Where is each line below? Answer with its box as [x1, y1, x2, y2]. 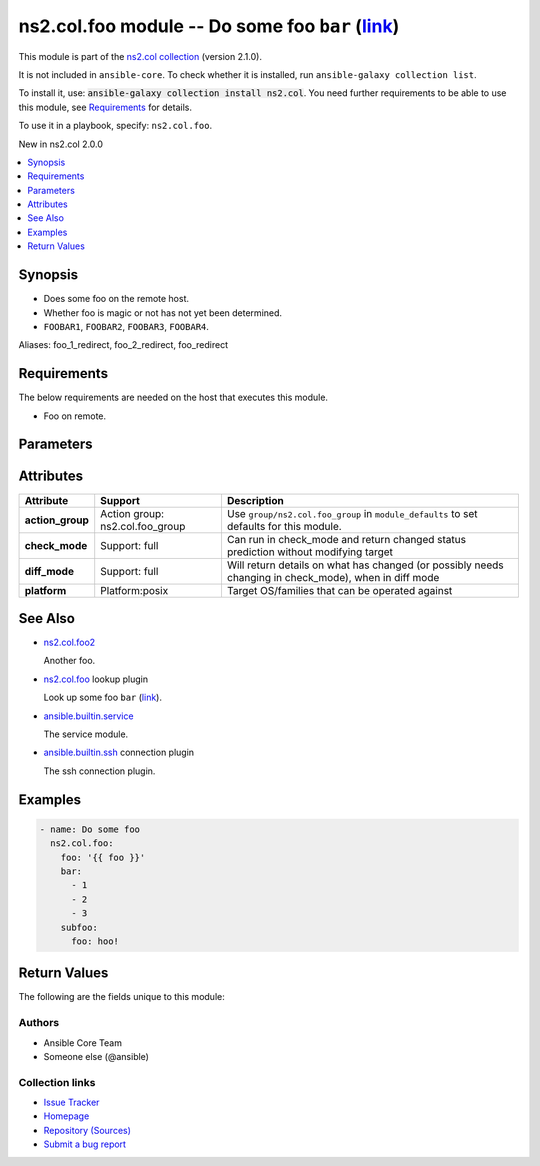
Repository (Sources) [43, 1124, 132, 1136]
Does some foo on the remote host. [43, 293, 190, 305]
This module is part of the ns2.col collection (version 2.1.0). [18, 50, 262, 62]
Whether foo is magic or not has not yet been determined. [43, 306, 283, 319]
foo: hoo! [71, 935, 120, 947]
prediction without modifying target [226, 545, 394, 559]
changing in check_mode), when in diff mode [226, 570, 440, 584]
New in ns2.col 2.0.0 [18, 138, 104, 150]
